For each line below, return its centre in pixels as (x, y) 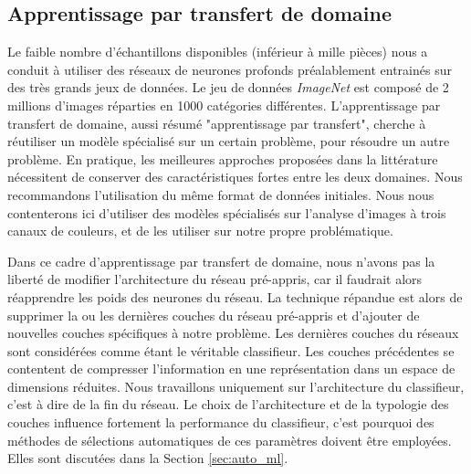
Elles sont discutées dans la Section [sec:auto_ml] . (148, 458)
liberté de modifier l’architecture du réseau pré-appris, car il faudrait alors (215, 279)
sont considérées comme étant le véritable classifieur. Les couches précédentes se (231, 350)
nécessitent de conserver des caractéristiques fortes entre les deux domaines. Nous (235, 177)
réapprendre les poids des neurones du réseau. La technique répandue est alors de (235, 296)
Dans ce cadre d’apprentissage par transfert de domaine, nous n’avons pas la (221, 261)
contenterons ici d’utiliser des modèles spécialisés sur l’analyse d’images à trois (227, 212)
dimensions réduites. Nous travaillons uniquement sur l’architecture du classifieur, (236, 386)
